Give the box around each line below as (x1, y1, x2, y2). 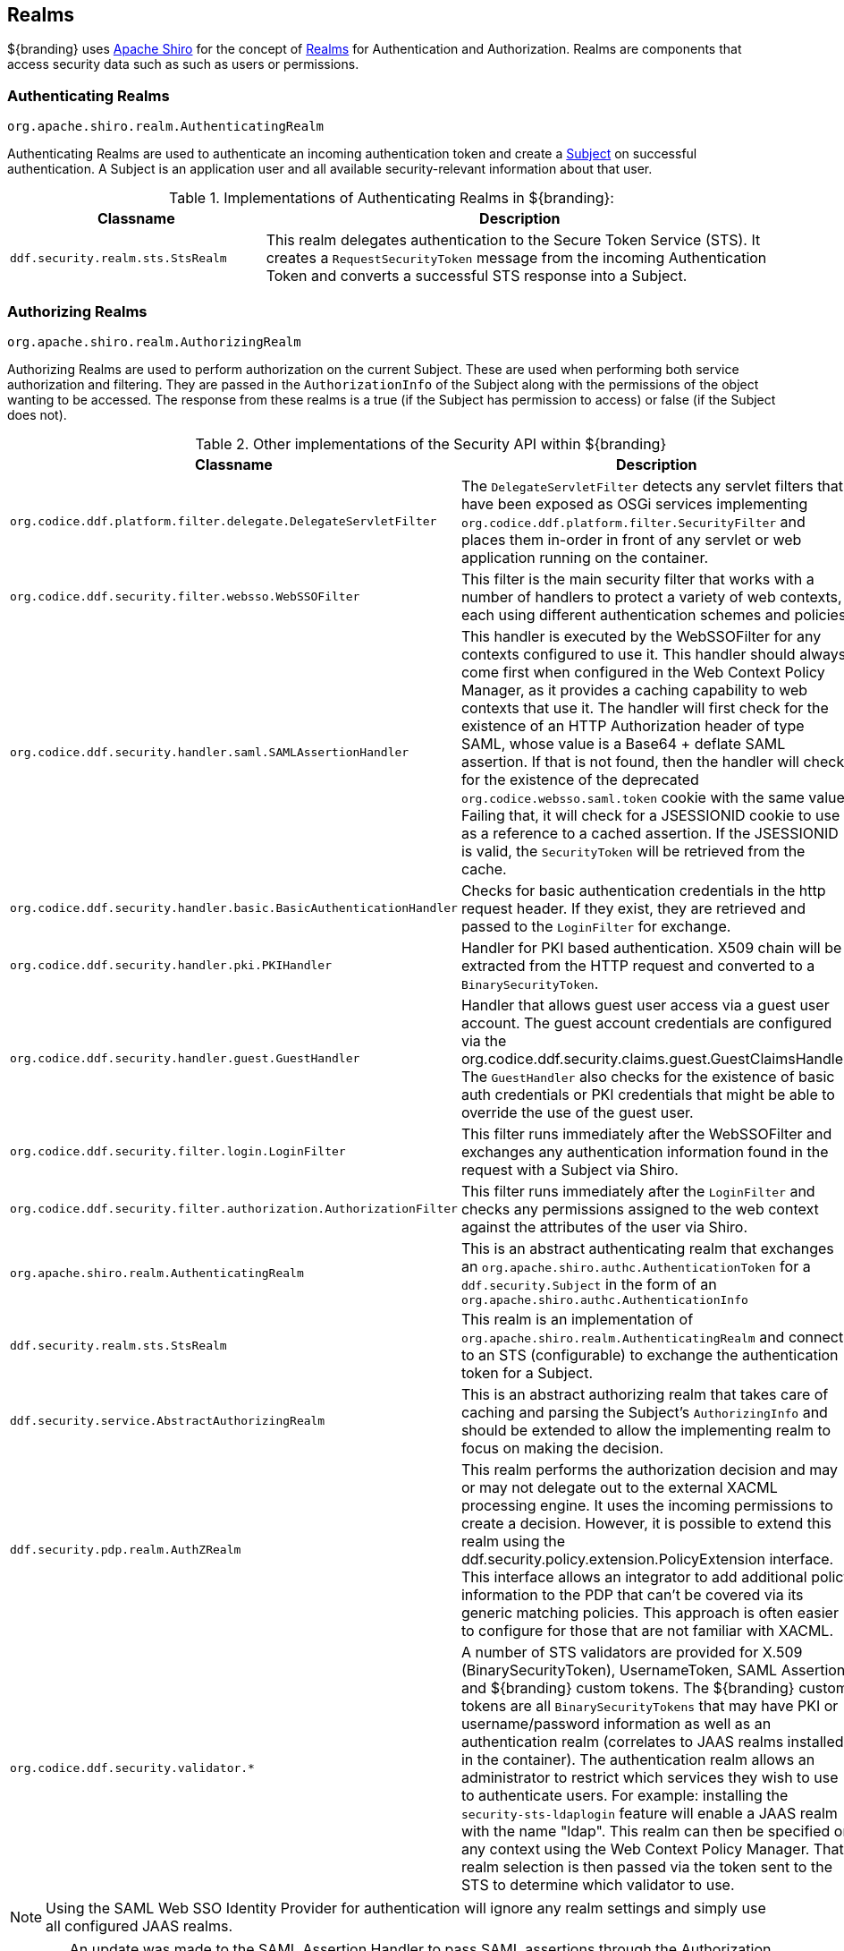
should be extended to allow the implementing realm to (460, 1420, 831, 1439)
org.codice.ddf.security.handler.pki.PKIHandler (10, 958, 333, 973)
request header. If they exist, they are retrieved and (460, 899, 806, 917)
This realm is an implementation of (460, 1309, 694, 1328)
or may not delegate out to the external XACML (460, 1478, 778, 1496)
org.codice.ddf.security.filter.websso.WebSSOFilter (10, 590, 360, 604)
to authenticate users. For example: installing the (460, 1785, 789, 1804)
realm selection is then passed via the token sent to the (460, 1857, 832, 1876)
